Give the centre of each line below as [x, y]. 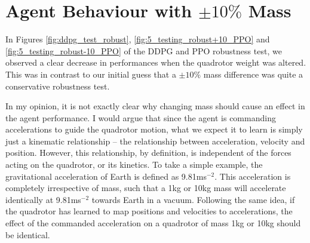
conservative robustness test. [58, 86]
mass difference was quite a [253, 74]
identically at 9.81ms [43, 199]
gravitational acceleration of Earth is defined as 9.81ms [106, 176]
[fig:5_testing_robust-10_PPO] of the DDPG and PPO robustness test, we [144, 50]
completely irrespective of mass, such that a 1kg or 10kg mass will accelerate [146, 188]
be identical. [28, 234]
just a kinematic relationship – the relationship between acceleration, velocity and [155, 141]
